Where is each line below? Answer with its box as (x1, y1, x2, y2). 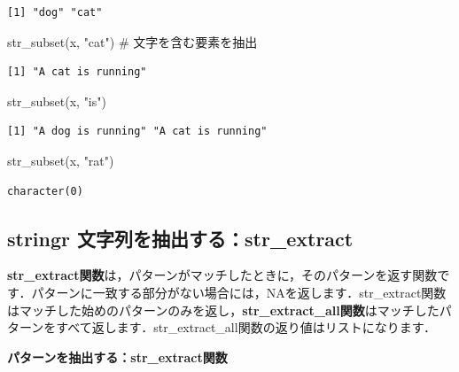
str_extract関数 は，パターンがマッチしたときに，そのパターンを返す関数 (7, 266, 438, 284)
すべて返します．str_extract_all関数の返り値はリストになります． (56, 318, 437, 337)
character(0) (7, 184, 83, 198)
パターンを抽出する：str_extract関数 (7, 347, 228, 366)
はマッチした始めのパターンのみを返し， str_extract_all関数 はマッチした (7, 300, 440, 319)
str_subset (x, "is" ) (7, 91, 106, 110)
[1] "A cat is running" (7, 66, 147, 79)
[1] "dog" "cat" (7, 6, 103, 19)
